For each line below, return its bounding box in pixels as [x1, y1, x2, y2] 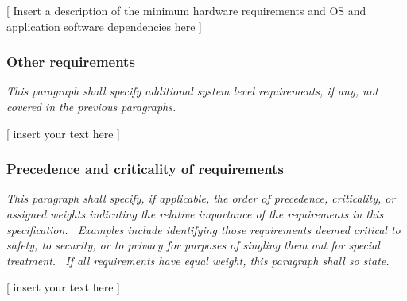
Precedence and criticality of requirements [6, 159, 284, 179]
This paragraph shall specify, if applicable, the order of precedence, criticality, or [6, 190, 396, 206]
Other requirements [6, 52, 135, 71]
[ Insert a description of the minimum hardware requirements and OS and [6, 2, 366, 18]
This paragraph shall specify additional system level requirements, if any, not [6, 83, 378, 99]
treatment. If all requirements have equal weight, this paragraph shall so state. [6, 252, 390, 268]
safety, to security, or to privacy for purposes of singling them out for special [6, 237, 380, 253]
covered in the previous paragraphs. [6, 98, 176, 114]
